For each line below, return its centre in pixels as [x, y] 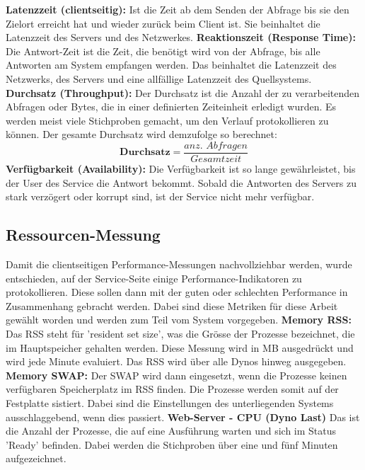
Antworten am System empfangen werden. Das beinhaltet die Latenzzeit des [171, 65]
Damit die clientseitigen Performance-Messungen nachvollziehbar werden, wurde [179, 264]
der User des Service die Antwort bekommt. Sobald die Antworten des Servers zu [181, 182]
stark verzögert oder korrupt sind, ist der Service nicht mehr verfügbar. [160, 196]
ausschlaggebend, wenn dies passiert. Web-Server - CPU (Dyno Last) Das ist [183, 417]
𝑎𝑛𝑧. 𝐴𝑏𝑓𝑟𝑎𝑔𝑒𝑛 [216, 145]
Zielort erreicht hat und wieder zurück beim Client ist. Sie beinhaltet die [163, 23]
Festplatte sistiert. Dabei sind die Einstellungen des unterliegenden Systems [170, 402]
